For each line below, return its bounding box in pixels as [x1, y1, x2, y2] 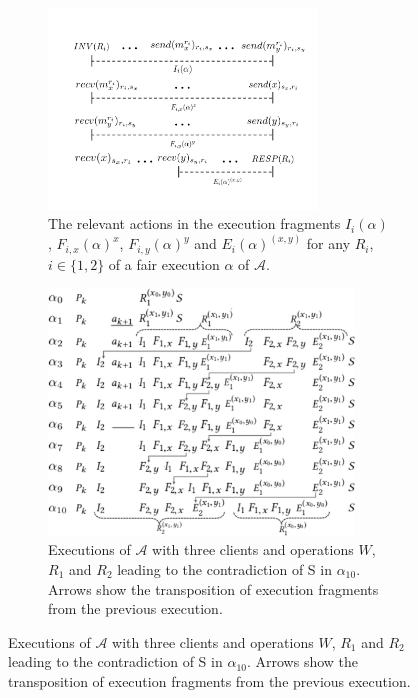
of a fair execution [108, 253, 220, 274]
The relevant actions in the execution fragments [48, 213, 341, 234]
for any [306, 233, 351, 254]
